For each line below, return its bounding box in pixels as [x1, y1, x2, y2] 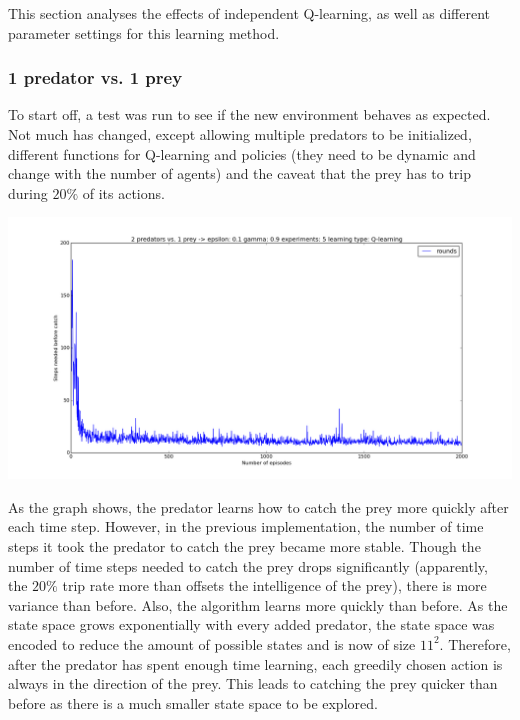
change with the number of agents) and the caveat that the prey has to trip [8, 163, 472, 184]
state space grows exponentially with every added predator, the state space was [8, 614, 495, 635]
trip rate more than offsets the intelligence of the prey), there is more [62, 575, 487, 596]
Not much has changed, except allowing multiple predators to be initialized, [8, 124, 472, 144]
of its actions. [82, 182, 165, 203]
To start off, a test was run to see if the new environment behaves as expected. [8, 104, 491, 125]
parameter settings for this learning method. [8, 22, 280, 43]
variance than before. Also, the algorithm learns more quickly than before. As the [8, 594, 508, 615]
